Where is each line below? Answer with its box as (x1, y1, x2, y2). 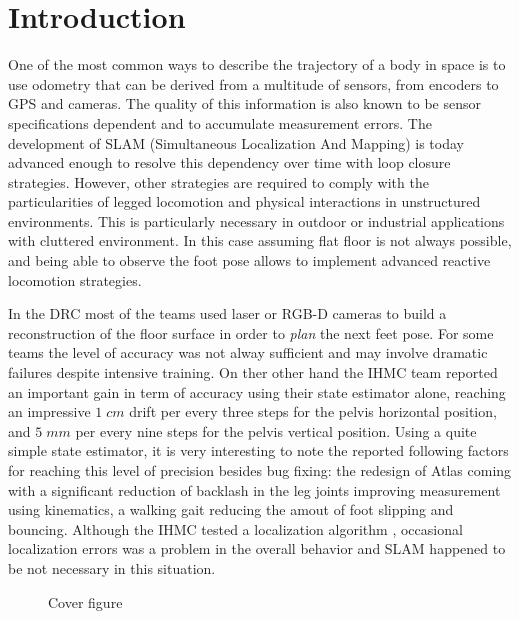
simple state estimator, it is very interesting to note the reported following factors (8, 440, 509, 461)
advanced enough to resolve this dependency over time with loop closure (8, 152, 451, 173)
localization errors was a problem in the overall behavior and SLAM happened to (8, 538, 506, 559)
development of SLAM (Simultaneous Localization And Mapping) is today (8, 132, 464, 153)
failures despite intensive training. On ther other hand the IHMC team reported (8, 362, 498, 383)
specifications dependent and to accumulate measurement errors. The (8, 112, 432, 133)
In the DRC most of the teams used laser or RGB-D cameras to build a (8, 303, 447, 324)
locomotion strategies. (8, 269, 142, 290)
